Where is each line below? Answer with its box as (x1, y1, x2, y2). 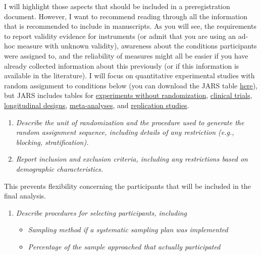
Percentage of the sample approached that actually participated (28, 241, 221, 251)
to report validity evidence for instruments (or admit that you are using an (4, 30, 236, 41)
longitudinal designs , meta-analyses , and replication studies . (4, 99, 189, 110)
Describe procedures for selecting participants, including (16, 207, 187, 218)
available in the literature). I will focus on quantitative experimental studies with (4, 70, 255, 81)
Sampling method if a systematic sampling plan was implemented (28, 224, 228, 235)
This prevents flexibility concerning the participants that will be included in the (4, 180, 251, 191)
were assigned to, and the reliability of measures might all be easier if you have (4, 50, 248, 61)
